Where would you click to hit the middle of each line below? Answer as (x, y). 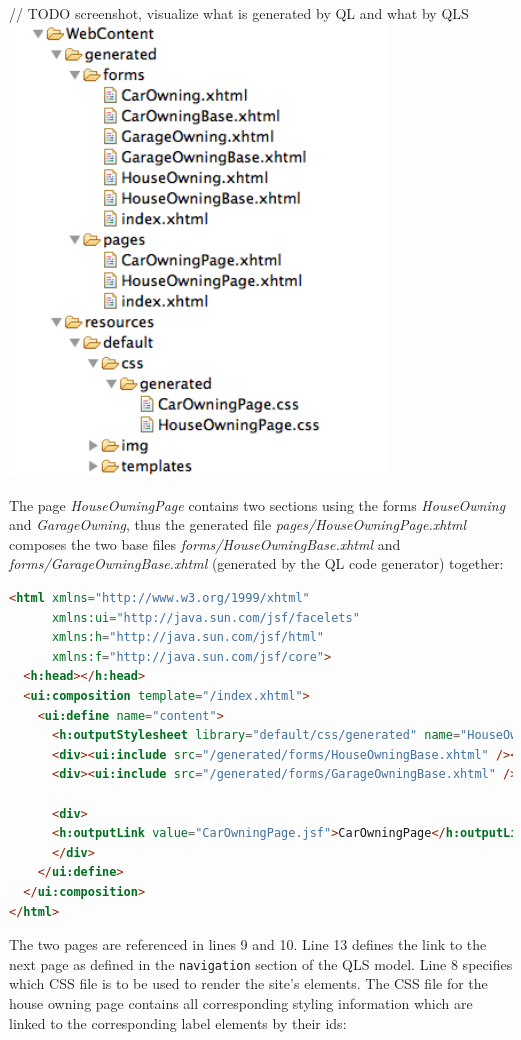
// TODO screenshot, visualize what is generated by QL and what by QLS (239, 13)
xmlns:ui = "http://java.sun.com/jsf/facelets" (205, 617)
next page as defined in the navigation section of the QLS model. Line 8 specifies (261, 963)
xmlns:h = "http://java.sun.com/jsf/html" (188, 637)
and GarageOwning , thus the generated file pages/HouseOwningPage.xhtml (238, 524)
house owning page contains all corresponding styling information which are (241, 1003)
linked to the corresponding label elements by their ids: (178, 1022)
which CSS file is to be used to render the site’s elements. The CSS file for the (248, 983)
